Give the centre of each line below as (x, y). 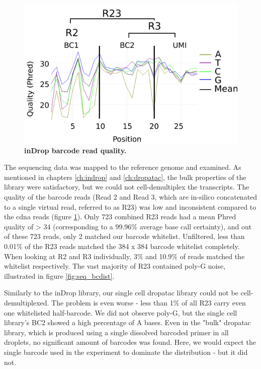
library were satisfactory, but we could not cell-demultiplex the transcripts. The (127, 187)
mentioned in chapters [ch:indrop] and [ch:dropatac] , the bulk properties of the (125, 177)
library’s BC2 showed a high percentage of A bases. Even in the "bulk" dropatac (127, 322)
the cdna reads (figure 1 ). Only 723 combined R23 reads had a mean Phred (120, 217)
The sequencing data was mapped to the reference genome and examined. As (123, 167)
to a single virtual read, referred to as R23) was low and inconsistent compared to (130, 206)
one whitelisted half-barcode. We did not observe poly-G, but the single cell (121, 312)
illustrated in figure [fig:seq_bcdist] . (59, 275)
